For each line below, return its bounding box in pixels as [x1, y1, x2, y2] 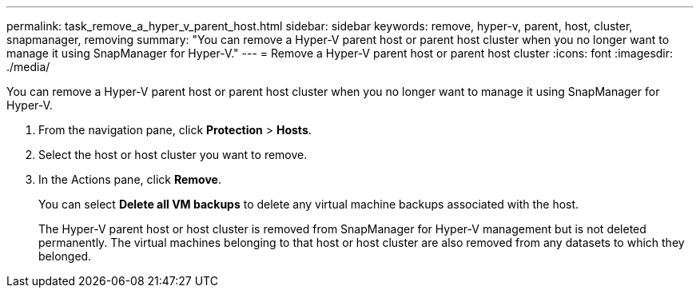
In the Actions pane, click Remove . [38, 173, 221, 186]
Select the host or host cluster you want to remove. [38, 148, 308, 161]
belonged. [38, 249, 92, 263]
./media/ [6, 60, 50, 73]
